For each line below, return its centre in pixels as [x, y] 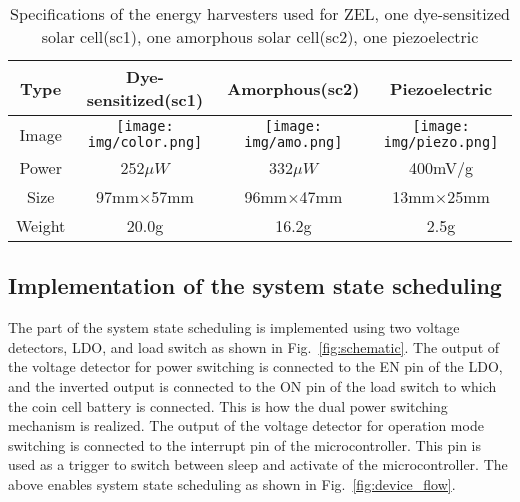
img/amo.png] [293, 142]
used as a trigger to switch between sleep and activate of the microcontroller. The [258, 464]
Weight [41, 225]
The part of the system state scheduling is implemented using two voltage [234, 327]
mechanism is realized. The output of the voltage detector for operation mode [246, 425]
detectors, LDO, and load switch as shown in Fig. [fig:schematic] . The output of [254, 346]
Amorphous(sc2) [293, 88]
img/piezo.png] [441, 142]
